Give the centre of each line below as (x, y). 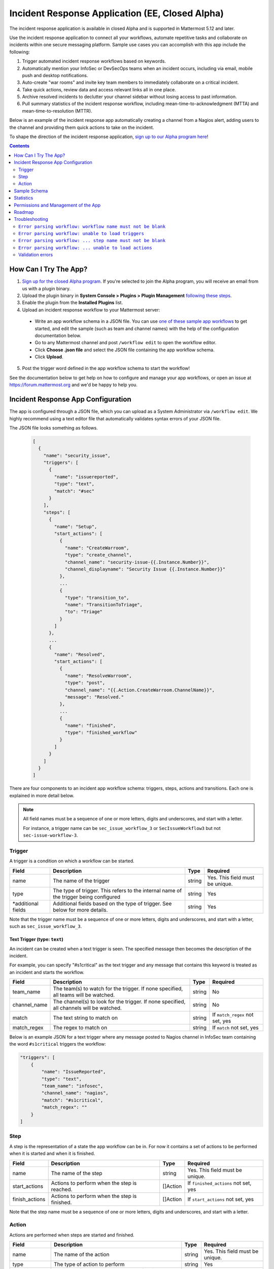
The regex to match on (80, 1028)
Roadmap (24, 212)
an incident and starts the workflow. (47, 972)
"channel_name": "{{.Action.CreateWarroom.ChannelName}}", (140, 690)
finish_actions (29, 1199)
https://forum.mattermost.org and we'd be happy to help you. (74, 385)
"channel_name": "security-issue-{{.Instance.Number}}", (137, 562)
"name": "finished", (90, 725)
